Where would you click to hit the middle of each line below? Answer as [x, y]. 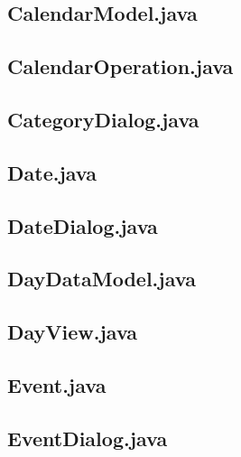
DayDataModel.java [102, 279]
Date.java [52, 172]
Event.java [57, 384]
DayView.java [73, 332]
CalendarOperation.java [120, 66]
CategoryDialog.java [103, 119]
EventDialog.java [88, 438]
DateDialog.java [83, 225]
